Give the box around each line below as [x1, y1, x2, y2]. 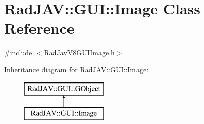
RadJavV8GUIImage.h [44, 47, 115, 58]
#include [4, 47, 32, 58]
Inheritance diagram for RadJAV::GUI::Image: [4, 64, 149, 74]
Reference [4, 18, 75, 38]
